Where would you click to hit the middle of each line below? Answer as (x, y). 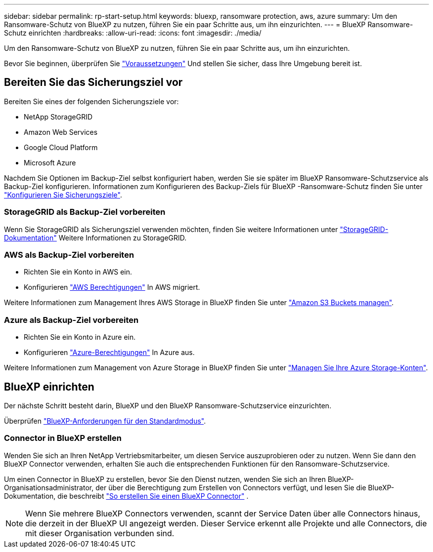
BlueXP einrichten (49, 387)
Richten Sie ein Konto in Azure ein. (80, 337)
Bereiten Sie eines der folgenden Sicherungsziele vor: (91, 101)
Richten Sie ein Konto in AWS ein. (78, 272)
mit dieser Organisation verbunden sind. (100, 533)
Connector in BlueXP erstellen (63, 438)
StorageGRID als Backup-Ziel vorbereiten (85, 212)
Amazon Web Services (61, 132)
